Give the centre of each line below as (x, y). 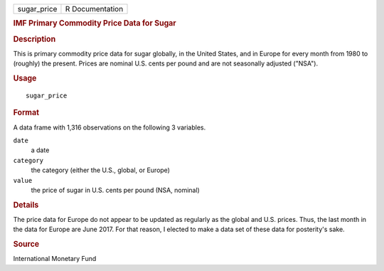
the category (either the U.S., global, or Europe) (101, 170)
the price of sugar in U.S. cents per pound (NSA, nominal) (116, 190)
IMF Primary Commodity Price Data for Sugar (95, 23)
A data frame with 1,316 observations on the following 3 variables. (110, 127)
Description (34, 39)
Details (26, 205)
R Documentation (94, 9)
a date (40, 150)
